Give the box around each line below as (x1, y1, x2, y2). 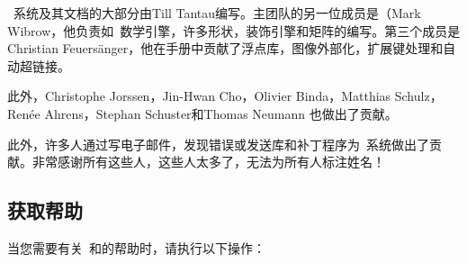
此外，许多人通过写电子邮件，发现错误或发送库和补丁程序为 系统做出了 (7, 134, 429, 153)
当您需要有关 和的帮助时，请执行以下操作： (7, 238, 265, 257)
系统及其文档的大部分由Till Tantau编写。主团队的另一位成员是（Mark (13, 4, 421, 22)
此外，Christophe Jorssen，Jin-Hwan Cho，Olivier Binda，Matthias (7, 86, 391, 105)
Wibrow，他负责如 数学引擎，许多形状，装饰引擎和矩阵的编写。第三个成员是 (7, 21, 461, 40)
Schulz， (394, 86, 443, 105)
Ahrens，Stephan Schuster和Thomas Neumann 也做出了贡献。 (44, 104, 398, 122)
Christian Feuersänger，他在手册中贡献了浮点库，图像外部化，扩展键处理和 (7, 39, 444, 58)
